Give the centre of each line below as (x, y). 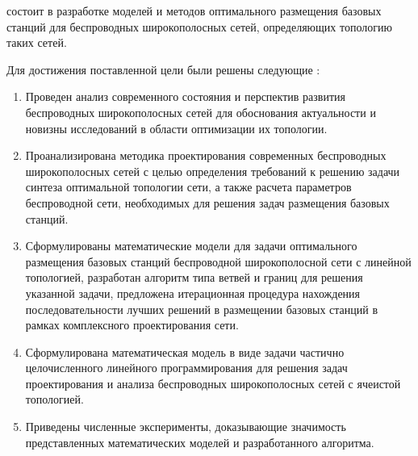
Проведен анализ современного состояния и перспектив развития (185, 96)
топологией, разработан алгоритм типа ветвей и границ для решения (194, 277)
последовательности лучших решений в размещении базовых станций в (202, 309)
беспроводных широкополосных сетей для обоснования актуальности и (201, 112)
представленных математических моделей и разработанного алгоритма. (200, 442)
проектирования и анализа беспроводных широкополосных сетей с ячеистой (213, 383)
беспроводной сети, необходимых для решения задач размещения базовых (207, 202)
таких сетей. (37, 42)
